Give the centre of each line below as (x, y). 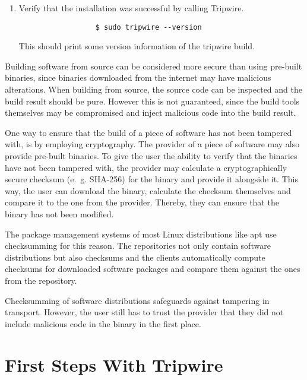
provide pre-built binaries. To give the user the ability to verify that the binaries (151, 156)
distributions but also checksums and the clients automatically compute (135, 257)
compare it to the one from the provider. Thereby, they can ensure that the (142, 202)
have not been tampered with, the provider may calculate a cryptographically (146, 167)
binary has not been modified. (59, 213)
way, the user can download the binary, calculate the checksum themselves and (148, 190)
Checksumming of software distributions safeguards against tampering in (137, 300)
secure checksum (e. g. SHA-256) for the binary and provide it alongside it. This (151, 179)
